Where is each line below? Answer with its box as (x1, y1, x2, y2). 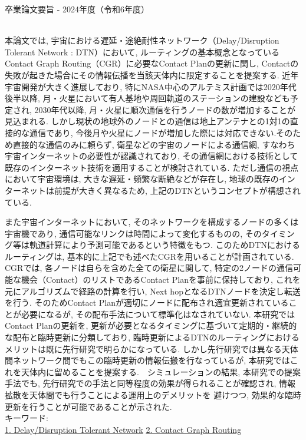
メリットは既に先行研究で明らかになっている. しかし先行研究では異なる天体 (5, 342, 298, 355)
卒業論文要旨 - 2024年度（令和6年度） (5, 3, 149, 15)
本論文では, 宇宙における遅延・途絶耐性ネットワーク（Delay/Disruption (5, 34, 279, 47)
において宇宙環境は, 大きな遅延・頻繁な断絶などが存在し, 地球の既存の (5, 173, 279, 185)
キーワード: (5, 412, 48, 424)
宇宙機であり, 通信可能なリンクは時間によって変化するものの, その (5, 227, 262, 239)
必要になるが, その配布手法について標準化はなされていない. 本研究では (21, 307, 295, 320)
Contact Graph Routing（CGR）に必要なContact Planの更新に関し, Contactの (5, 57, 299, 70)
